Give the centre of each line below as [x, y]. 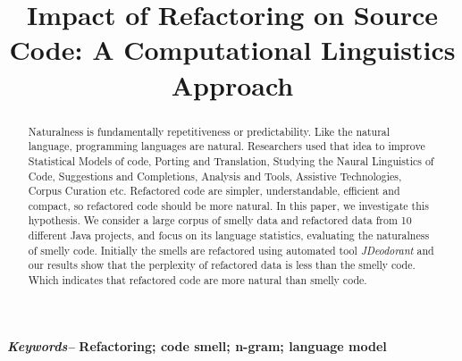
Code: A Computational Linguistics [232, 50]
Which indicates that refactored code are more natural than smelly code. [197, 280]
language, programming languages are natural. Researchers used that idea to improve [227, 146]
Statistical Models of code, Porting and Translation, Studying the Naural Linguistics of [231, 160]
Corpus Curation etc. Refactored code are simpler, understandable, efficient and [214, 191]
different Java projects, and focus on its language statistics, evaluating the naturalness [229, 235]
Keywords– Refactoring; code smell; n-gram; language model [197, 345]
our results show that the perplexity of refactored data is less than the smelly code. [222, 265]
